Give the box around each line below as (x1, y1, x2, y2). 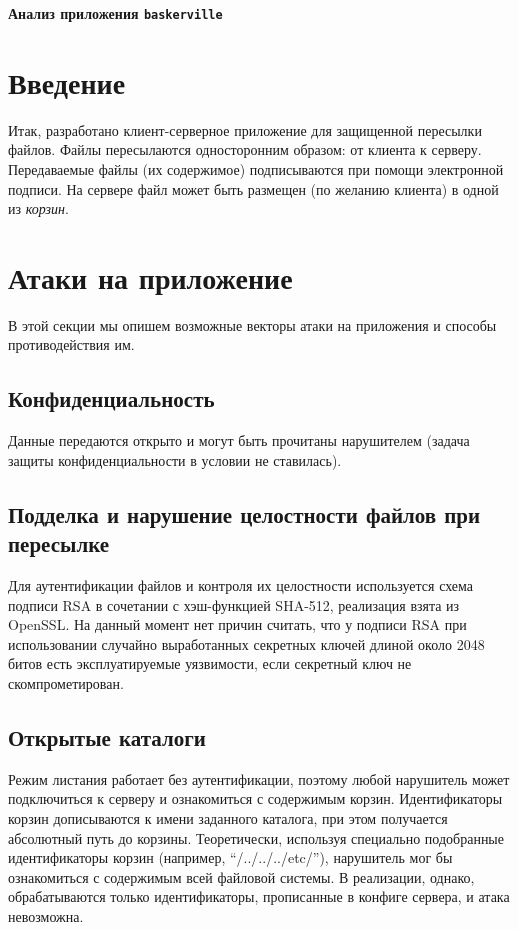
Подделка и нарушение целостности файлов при (8, 498, 481, 529)
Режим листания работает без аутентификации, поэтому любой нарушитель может (8, 768, 510, 789)
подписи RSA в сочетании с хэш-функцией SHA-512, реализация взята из (8, 594, 460, 615)
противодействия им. (8, 334, 135, 355)
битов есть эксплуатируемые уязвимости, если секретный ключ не (8, 653, 412, 674)
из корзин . (8, 198, 69, 219)
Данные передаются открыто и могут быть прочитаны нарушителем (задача (8, 430, 470, 451)
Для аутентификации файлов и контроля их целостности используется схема (8, 575, 474, 596)
